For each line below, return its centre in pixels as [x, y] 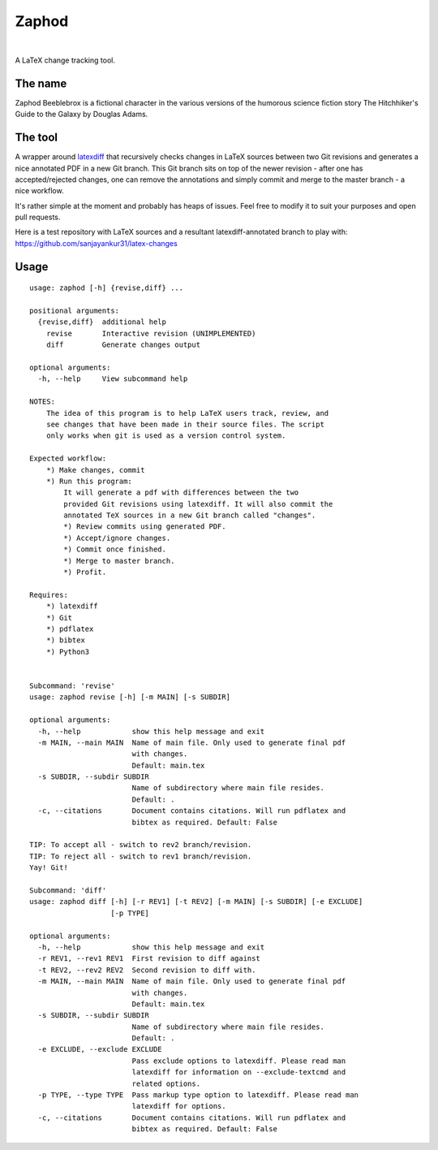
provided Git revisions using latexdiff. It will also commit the [198, 504]
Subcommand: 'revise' [72, 685]
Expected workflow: [68, 458]
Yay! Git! [49, 868]
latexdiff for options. [179, 1106]
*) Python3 [68, 651]
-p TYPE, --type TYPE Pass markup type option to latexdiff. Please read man [198, 1095]
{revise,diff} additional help [102, 322]
